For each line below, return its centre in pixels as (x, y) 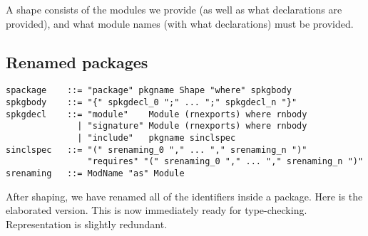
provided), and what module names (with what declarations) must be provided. (180, 23)
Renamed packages (77, 61)
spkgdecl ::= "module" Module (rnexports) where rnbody (157, 114)
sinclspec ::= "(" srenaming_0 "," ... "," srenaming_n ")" (157, 150)
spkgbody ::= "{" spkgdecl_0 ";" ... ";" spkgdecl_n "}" (152, 103)
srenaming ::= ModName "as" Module (95, 173)
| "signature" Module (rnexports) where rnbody (192, 126)
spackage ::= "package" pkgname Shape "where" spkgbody (149, 91)
